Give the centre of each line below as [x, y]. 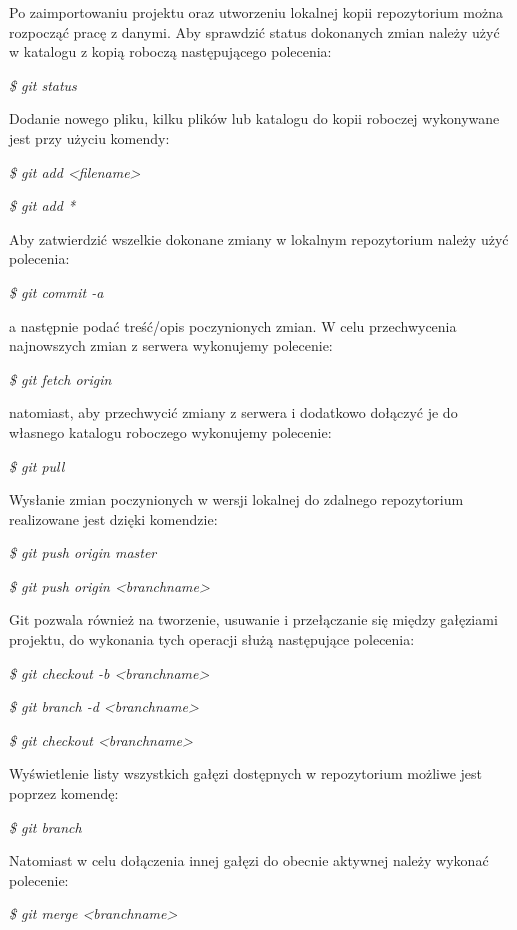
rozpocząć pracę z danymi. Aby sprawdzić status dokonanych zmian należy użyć [254, 31]
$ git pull [37, 465]
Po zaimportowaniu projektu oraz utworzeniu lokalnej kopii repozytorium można [256, 12]
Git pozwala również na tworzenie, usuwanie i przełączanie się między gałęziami [253, 619]
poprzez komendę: [64, 793]
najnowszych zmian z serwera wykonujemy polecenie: [171, 345]
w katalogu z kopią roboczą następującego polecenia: [170, 51]
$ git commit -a [56, 291]
